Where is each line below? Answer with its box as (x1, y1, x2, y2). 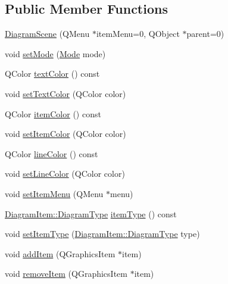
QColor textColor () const (5, 67, 100, 80)
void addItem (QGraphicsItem (5, 247, 115, 260)
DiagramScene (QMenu (5, 27, 90, 40)
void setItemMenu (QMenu (5, 187, 104, 199)
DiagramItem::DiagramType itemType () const (5, 207, 177, 220)
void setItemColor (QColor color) (5, 127, 126, 140)
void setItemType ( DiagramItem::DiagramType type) (5, 227, 200, 240)
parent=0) (186, 27, 224, 40)
